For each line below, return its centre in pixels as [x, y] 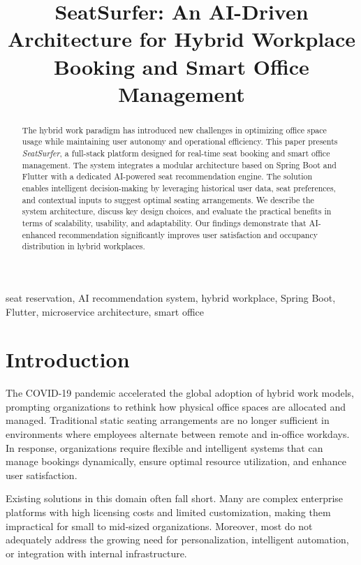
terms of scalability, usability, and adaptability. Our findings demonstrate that [164, 222]
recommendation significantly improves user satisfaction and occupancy [188, 234]
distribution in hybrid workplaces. [83, 246]
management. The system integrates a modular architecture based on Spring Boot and [179, 164]
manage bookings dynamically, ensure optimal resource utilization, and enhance [176, 461]
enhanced [39, 234]
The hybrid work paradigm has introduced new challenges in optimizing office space [174, 130]
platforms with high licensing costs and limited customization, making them [168, 512]
